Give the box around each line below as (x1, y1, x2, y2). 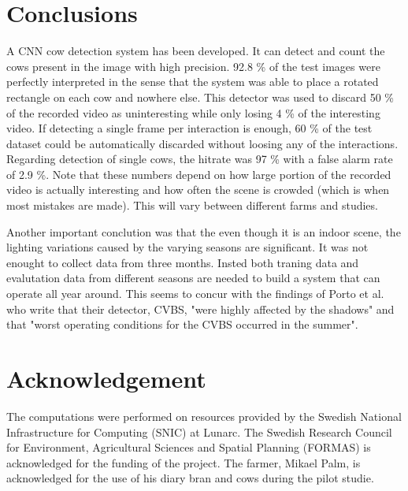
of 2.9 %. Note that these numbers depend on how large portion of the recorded (6, 166, 391, 182)
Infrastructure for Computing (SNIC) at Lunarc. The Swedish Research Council (6, 423, 392, 440)
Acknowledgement (6, 363, 206, 394)
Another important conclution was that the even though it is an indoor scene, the (6, 223, 401, 240)
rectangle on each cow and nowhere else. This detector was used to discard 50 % (6, 88, 394, 105)
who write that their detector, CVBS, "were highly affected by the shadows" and (6, 300, 395, 317)
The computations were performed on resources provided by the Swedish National (6, 407, 402, 424)
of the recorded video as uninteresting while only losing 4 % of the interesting (6, 104, 380, 121)
